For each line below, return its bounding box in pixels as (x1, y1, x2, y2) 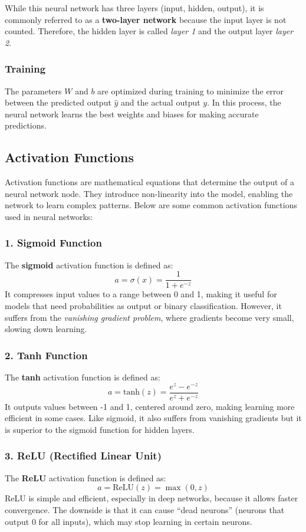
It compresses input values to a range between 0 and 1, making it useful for (5, 288, 277, 300)
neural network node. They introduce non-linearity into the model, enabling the (5, 187, 293, 199)
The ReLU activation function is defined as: (5, 471, 166, 484)
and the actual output (121, 96, 200, 109)
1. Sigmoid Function (5, 235, 102, 250)
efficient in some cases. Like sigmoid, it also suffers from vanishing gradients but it (5, 412, 302, 424)
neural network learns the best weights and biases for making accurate (5, 107, 259, 120)
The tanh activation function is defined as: (5, 371, 160, 383)
